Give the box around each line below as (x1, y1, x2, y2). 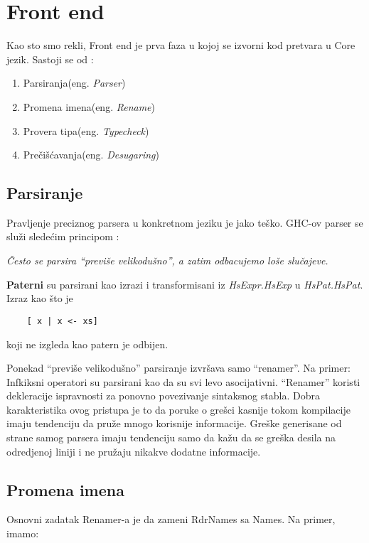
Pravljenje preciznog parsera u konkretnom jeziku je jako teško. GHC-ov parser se (6, 215, 363, 230)
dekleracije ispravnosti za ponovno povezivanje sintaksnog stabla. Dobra (6, 388, 320, 403)
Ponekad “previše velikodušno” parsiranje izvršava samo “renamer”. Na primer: (6, 360, 351, 375)
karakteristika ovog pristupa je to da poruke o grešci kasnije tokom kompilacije (6, 402, 351, 416)
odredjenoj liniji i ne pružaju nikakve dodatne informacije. (6, 443, 261, 458)
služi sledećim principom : (6, 229, 119, 244)
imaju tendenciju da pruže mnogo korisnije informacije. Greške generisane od (6, 416, 342, 431)
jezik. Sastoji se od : (6, 51, 94, 66)
